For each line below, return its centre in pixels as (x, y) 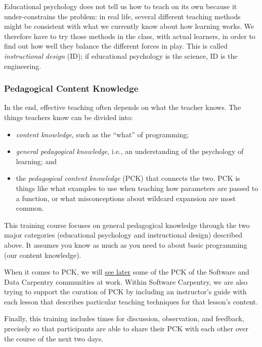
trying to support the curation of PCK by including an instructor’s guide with (125, 292)
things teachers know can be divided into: (69, 117)
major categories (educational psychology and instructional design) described (123, 235)
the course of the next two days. (54, 338)
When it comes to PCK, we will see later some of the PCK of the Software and (127, 272)
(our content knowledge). (43, 255)
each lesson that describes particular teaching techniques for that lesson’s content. (131, 301)
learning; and (36, 161)
